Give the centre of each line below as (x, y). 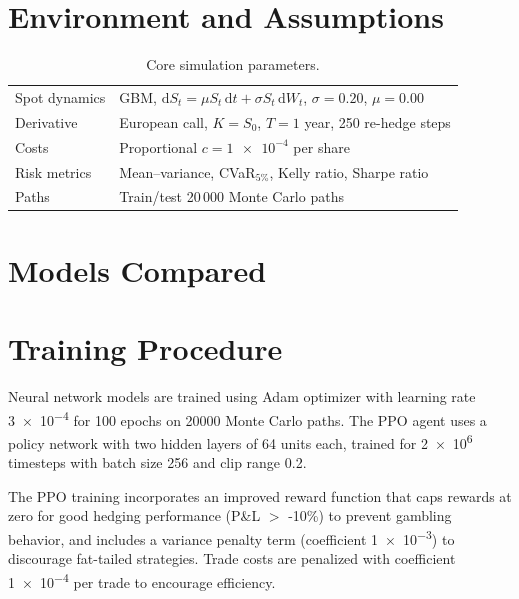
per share (321, 146)
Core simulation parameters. (233, 64)
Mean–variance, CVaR (187, 171)
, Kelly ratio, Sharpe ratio (349, 171)
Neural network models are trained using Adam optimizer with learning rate (242, 395)
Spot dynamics (60, 96)
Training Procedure (145, 348)
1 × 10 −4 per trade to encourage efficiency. (142, 580)
